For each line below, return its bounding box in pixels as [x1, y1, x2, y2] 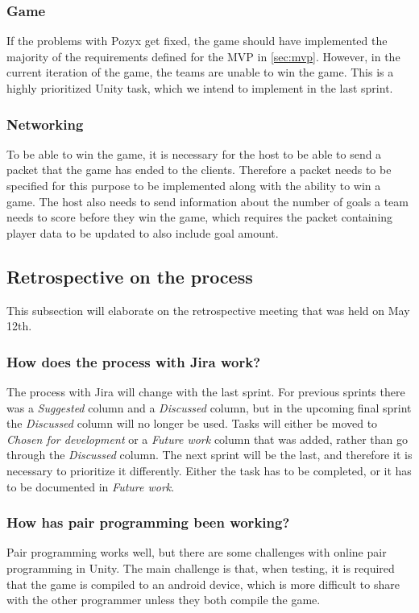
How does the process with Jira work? [6, 351, 261, 371]
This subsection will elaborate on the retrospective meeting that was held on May [6, 301, 410, 318]
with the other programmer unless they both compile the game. [6, 591, 321, 608]
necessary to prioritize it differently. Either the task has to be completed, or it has [6, 462, 412, 478]
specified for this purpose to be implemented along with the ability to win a [6, 177, 381, 193]
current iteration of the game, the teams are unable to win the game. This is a [6, 64, 394, 81]
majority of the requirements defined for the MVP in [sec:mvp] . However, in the [6, 48, 400, 64]
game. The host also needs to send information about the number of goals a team [6, 193, 409, 209]
